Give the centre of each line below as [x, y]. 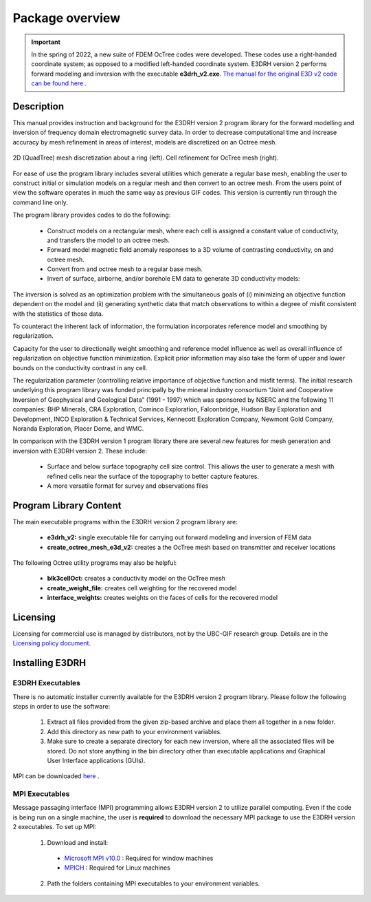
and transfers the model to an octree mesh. [108, 240]
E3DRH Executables [47, 683]
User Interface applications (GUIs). [96, 760]
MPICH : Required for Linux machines [117, 868]
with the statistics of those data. [58, 314]
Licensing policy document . [52, 643]
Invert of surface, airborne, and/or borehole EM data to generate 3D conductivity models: [173, 279]
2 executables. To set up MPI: [55, 827]
